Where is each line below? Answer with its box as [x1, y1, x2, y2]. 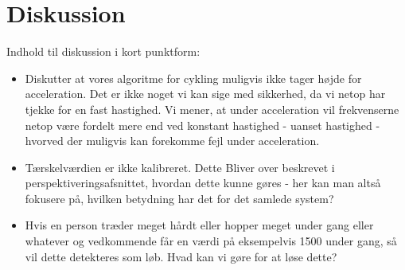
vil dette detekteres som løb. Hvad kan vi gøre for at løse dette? [25, 248, 337, 264]
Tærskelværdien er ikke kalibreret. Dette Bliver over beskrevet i [25, 158, 335, 175]
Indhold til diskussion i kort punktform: [6, 43, 201, 60]
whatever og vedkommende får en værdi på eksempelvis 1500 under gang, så [25, 233, 397, 249]
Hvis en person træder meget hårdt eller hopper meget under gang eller [25, 217, 374, 233]
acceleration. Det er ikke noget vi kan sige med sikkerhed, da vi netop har [25, 85, 386, 102]
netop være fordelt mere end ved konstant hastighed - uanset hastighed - [25, 116, 380, 133]
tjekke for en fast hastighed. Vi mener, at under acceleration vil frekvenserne [25, 100, 399, 117]
